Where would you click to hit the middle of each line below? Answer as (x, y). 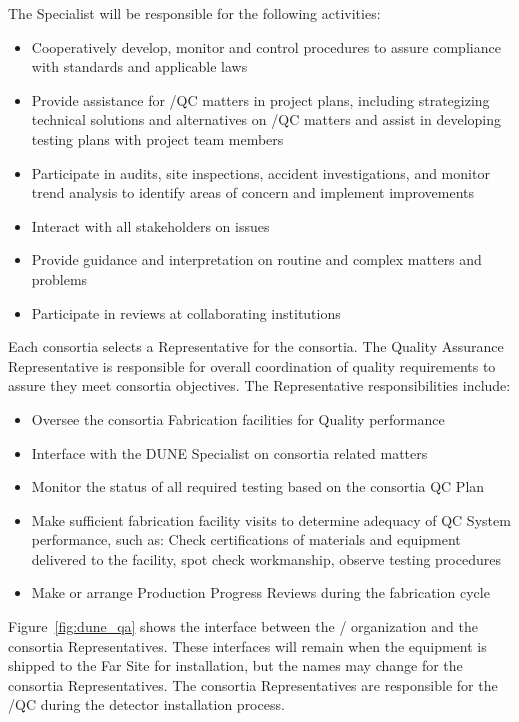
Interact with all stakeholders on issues (150, 225)
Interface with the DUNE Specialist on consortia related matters (229, 452)
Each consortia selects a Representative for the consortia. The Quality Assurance (256, 346)
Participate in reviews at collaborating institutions (186, 312)
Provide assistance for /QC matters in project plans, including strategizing (260, 99)
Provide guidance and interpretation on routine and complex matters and (256, 259)
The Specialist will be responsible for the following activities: (194, 13)
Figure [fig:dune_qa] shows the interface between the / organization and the (243, 626)
